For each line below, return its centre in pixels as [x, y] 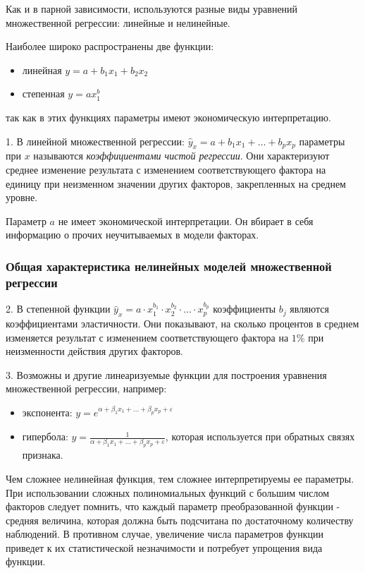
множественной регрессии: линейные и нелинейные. [118, 22]
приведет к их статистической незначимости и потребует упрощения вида [164, 547]
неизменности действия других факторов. [94, 351]
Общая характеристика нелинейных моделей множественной [169, 266]
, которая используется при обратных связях [260, 436]
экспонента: [47, 412]
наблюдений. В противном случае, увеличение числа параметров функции [165, 534]
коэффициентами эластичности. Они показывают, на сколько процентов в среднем [182, 324]
